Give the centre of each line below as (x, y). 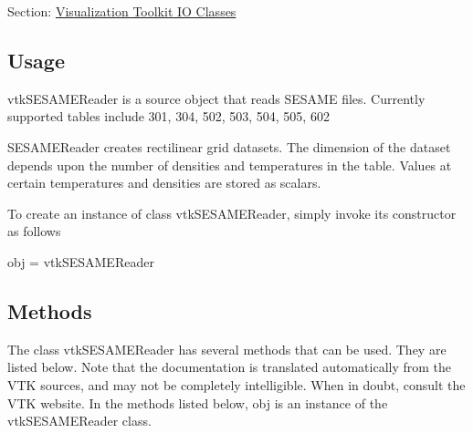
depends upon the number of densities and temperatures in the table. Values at (230, 165)
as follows (34, 231)
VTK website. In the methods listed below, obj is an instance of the (198, 402)
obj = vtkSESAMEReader (81, 261)
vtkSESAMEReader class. (79, 421)
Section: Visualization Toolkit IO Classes (122, 11)
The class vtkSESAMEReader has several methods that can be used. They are (227, 349)
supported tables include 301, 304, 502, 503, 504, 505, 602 (168, 116)
